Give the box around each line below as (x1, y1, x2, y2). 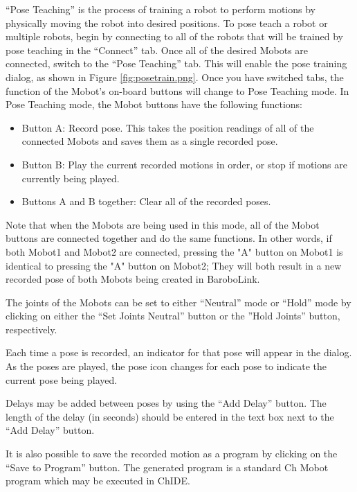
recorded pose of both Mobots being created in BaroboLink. (6, 272, 260, 286)
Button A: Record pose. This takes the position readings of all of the (21, 120, 314, 134)
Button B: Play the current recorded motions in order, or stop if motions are (21, 157, 347, 171)
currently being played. (21, 170, 120, 185)
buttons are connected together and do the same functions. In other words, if (6, 231, 332, 245)
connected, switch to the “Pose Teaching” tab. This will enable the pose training (6, 56, 347, 71)
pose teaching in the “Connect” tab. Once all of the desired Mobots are (6, 42, 309, 57)
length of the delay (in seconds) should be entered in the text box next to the (6, 409, 334, 423)
